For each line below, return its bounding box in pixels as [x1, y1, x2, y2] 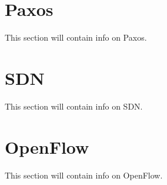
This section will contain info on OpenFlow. [5, 169, 163, 181]
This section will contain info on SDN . [5, 100, 143, 112]
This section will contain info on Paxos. [5, 31, 147, 44]
